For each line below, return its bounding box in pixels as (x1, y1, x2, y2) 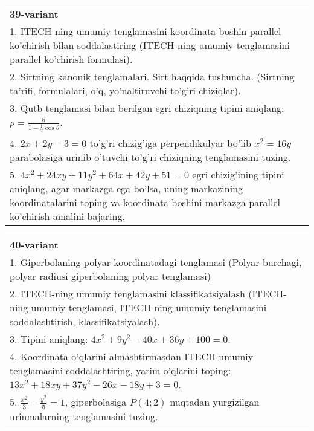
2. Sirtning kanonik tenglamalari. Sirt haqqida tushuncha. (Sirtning (10, 70, 295, 83)
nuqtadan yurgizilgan (170, 395, 260, 409)
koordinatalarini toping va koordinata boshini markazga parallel (10, 195, 280, 210)
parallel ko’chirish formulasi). (10, 52, 133, 66)
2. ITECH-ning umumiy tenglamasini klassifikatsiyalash (10, 287, 246, 301)
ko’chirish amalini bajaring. (10, 209, 125, 224)
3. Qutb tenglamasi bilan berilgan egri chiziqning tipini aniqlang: (10, 101, 284, 115)
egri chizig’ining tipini (192, 167, 284, 182)
